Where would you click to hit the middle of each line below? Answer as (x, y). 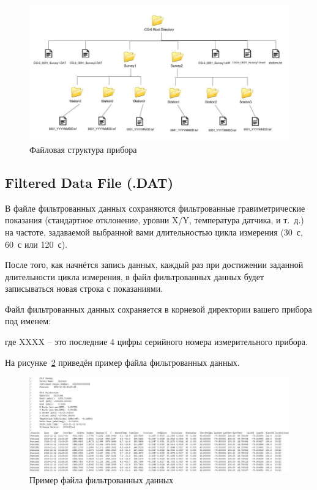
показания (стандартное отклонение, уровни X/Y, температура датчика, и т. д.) (155, 220)
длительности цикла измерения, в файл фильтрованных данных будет (135, 276)
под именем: (28, 321)
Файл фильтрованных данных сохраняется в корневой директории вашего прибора (158, 309)
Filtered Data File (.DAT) (89, 182)
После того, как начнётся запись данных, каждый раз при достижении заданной (154, 265)
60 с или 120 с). (36, 244)
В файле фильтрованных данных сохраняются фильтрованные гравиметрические (155, 208)
